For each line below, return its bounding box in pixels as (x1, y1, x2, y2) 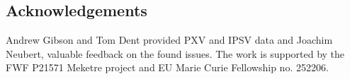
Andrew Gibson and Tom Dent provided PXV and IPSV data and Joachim (6, 32, 333, 47)
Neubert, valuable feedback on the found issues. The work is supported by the (6, 46, 345, 61)
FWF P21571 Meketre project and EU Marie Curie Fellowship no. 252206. (6, 60, 329, 75)
